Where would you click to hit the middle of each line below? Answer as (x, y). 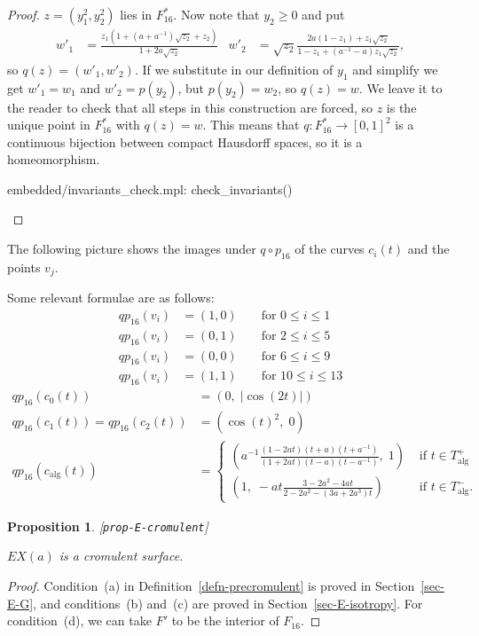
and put (323, 14)
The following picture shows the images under (132, 249)
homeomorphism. (54, 159)
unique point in (49, 125)
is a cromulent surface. (121, 556)
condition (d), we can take (79, 620)
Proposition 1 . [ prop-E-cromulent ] (108, 526)
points (24, 267)
